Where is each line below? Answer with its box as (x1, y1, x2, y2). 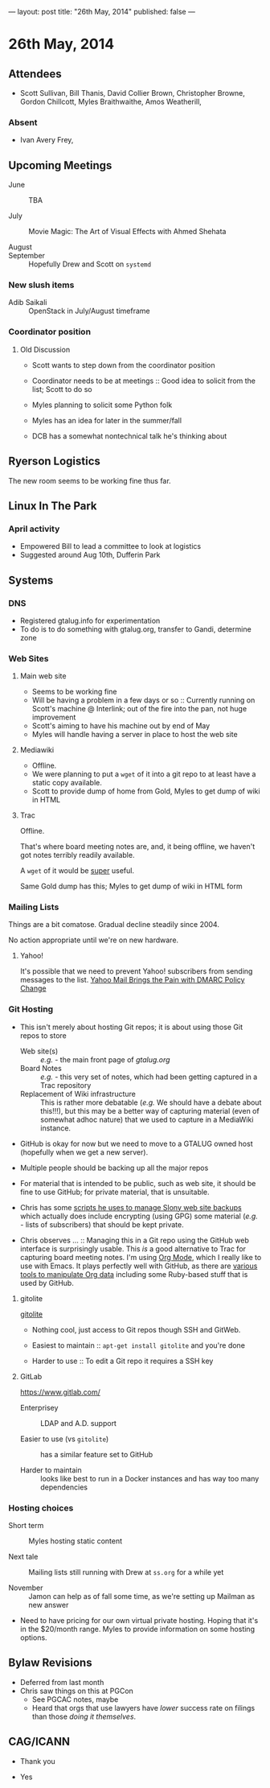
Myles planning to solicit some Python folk (31, 400, 173, 410)
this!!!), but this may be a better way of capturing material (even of (39, 1106, 260, 1115)
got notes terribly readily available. (19, 851, 135, 860)
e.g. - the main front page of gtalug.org (39, 1054, 170, 1065)
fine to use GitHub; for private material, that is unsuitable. (19, 1187, 211, 1197)
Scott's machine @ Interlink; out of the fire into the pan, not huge (31, 704, 247, 714)
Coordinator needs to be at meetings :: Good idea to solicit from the (31, 376, 256, 385)
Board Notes (19, 1063, 62, 1073)
